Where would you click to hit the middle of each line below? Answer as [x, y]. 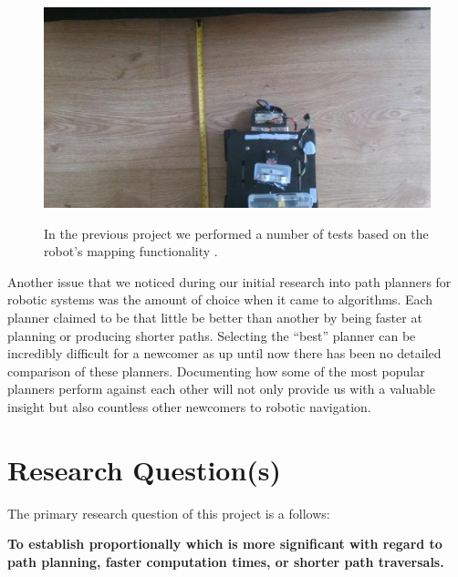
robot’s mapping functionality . [131, 251]
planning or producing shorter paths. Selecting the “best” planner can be [212, 335]
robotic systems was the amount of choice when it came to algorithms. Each [220, 299]
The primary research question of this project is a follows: [169, 513]
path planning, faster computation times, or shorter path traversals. [226, 561]
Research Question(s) [145, 469]
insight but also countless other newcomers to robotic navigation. [189, 407]
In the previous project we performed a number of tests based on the [236, 233]
